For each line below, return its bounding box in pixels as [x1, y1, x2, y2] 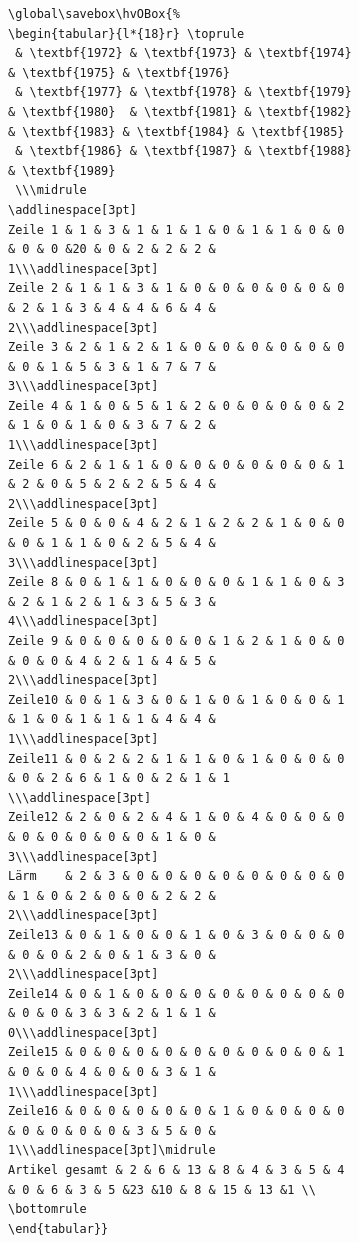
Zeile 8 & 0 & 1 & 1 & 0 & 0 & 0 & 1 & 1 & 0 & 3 [8, 575, 345, 590]
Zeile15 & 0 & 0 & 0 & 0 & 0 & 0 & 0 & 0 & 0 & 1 [8, 1045, 345, 1060]
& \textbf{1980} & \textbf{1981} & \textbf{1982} [8, 104, 352, 119]
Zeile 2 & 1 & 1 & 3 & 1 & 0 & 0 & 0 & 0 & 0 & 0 [8, 281, 345, 296]
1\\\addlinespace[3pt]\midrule [8, 1143, 216, 1158]
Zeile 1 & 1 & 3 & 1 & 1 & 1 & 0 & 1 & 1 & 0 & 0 [8, 222, 345, 237]
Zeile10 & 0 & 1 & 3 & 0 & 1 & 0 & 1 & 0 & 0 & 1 [8, 692, 345, 707]
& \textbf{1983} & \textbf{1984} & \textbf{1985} [8, 124, 345, 139]
